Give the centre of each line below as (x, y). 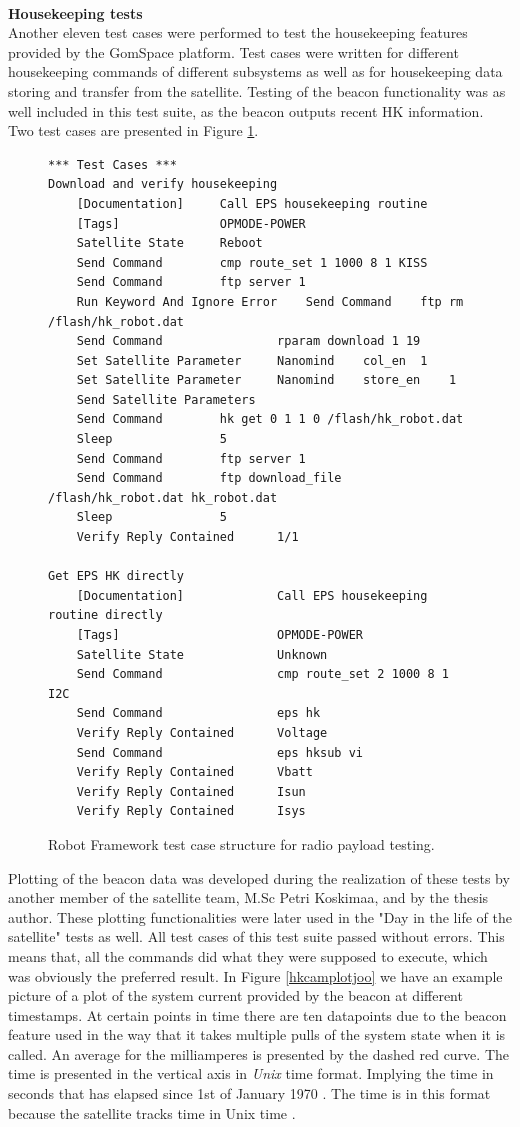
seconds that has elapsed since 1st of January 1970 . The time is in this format (249, 1093)
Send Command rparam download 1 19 (248, 341)
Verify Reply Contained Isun (191, 791)
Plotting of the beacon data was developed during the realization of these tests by (259, 877)
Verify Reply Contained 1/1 (187, 537)
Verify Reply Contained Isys (191, 811)
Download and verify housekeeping (163, 184)
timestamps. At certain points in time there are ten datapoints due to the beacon (257, 1014)
